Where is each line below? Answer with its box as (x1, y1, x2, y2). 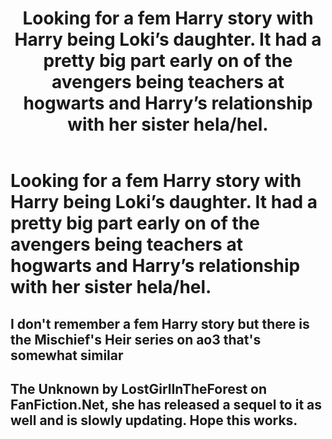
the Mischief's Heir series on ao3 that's (10, 331, 262, 348)
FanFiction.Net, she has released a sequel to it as (10, 396, 323, 413)
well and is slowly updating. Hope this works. (10, 412, 298, 429)
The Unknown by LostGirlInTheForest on (10, 380, 268, 397)
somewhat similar (10, 347, 124, 364)
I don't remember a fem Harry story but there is (10, 315, 310, 332)
